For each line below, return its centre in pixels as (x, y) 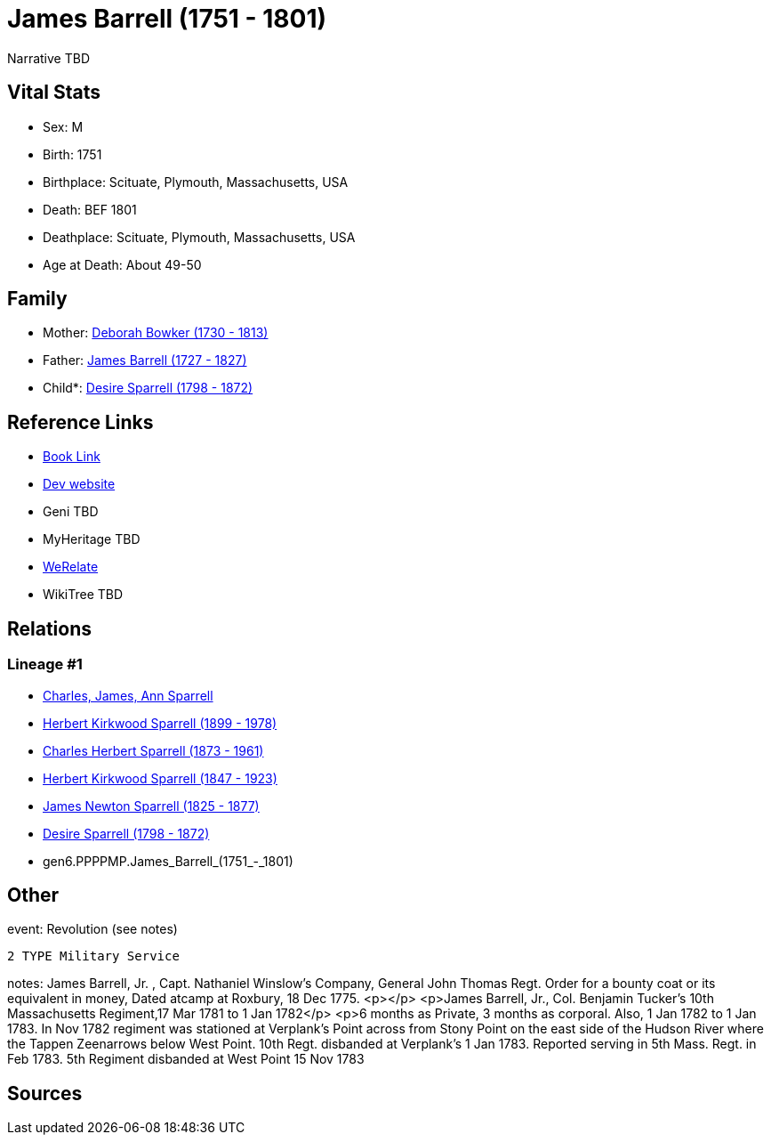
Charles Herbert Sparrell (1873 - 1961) (153, 750)
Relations (50, 628)
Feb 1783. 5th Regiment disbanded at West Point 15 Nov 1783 (186, 1059)
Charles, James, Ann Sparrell (128, 695)
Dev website (79, 484)
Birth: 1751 (72, 154)
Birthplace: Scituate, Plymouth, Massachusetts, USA (196, 182)
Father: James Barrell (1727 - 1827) (145, 360)
